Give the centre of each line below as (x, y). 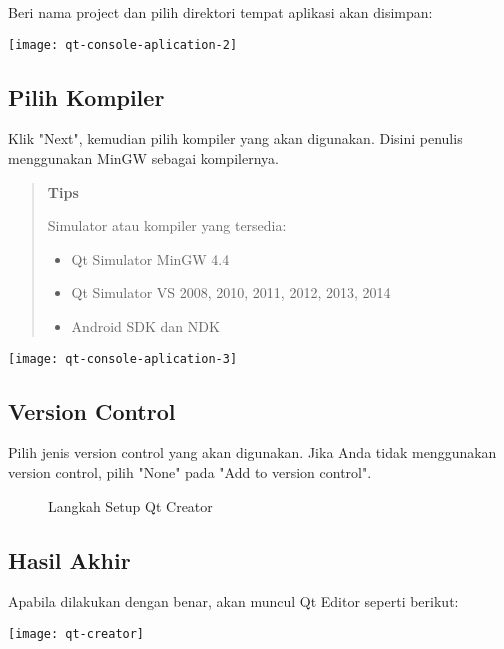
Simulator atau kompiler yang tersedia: (167, 225)
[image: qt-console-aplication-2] (123, 44)
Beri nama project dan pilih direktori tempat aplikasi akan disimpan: (220, 12)
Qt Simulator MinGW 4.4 (150, 258)
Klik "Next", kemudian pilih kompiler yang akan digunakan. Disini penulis (235, 138)
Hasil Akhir (69, 559)
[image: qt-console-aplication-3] (123, 358)
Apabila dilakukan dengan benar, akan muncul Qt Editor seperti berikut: (233, 601)
